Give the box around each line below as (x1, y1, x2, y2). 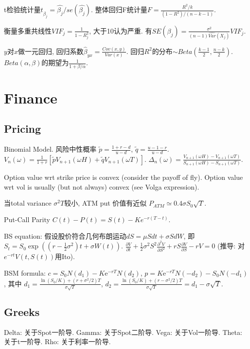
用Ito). (54, 251, 75, 262)
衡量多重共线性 (4, 25, 52, 35)
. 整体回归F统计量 (91, 4, 147, 14)
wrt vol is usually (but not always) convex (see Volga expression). (4, 181, 199, 192)
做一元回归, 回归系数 (18, 46, 84, 56)
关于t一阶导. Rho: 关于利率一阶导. (4, 336, 111, 347)
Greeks (4, 304, 40, 319)
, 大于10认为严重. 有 (89, 25, 152, 35)
